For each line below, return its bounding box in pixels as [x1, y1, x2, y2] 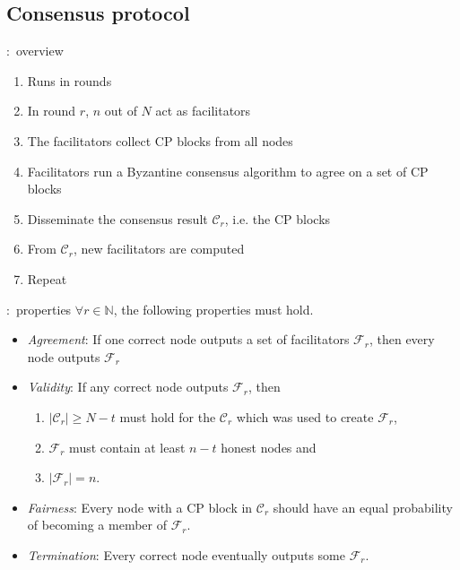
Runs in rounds [27, 71, 112, 90]
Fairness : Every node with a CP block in [27, 497, 253, 516]
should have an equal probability [273, 497, 453, 516]
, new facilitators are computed [73, 239, 245, 258]
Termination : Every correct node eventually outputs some [27, 545, 345, 564]
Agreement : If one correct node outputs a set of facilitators [27, 330, 350, 349]
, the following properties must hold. [113, 299, 314, 318]
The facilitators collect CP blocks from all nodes [27, 131, 293, 150]
